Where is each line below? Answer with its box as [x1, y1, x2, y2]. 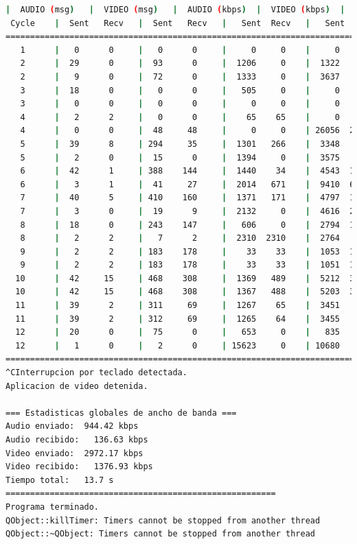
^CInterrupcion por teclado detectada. [5, 368, 187, 378]
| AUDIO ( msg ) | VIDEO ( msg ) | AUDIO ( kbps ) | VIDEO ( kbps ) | [5, 5, 345, 14]
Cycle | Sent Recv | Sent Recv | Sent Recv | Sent [10, 18, 345, 28]
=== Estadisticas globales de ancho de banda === [5, 407, 237, 418]
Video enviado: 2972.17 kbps [5, 448, 143, 458]
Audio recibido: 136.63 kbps [5, 435, 148, 445]
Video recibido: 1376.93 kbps [5, 462, 153, 472]
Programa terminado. [5, 501, 100, 512]
